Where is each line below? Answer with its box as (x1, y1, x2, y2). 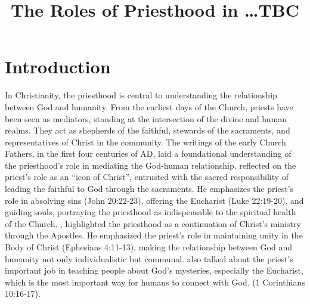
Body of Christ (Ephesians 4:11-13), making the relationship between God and (5, 241, 292, 253)
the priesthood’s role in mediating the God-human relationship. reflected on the (5, 159, 296, 171)
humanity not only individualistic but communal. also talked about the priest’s (5, 252, 293, 265)
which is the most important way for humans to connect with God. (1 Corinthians (5, 275, 305, 288)
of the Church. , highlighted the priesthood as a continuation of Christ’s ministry (5, 217, 301, 229)
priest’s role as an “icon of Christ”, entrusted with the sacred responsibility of (5, 170, 289, 183)
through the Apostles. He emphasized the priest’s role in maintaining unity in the (5, 229, 303, 241)
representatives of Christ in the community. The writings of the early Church (5, 135, 286, 148)
